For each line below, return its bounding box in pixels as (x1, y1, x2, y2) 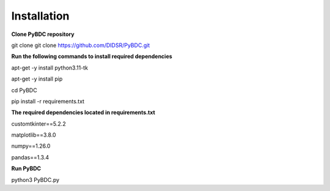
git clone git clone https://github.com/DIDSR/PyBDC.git (11, 41, 150, 49)
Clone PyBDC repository (11, 31, 75, 38)
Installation (11, 9, 70, 23)
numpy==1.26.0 (11, 142, 51, 150)
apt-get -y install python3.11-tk (11, 64, 89, 71)
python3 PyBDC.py (11, 176, 60, 183)
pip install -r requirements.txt (11, 98, 85, 105)
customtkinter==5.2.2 (11, 120, 67, 128)
